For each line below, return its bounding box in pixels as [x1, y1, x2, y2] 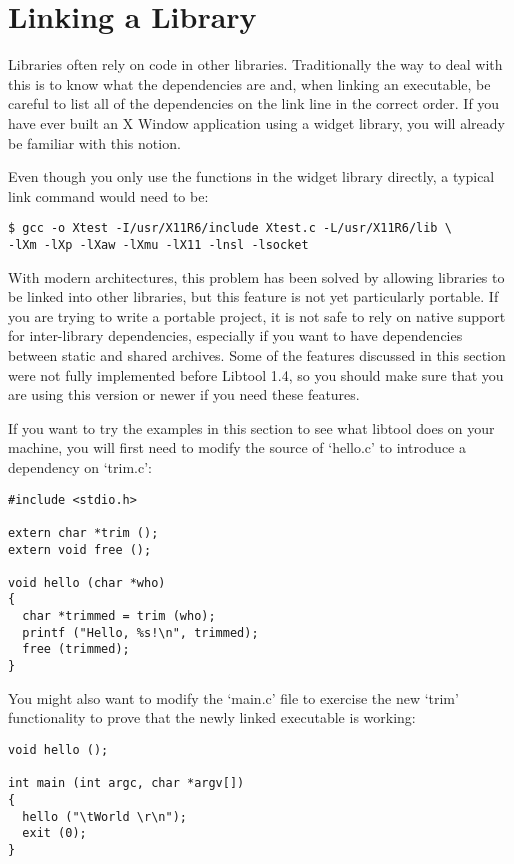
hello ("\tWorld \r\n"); [22, 809, 187, 824]
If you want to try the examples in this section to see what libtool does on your [8, 417, 495, 438]
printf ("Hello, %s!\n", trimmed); [22, 625, 259, 640]
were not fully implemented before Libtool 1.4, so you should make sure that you [8, 364, 504, 385]
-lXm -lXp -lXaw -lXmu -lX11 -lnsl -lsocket [8, 237, 309, 252]
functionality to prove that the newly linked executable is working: [8, 707, 416, 728]
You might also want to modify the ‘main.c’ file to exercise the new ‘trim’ [8, 687, 459, 708]
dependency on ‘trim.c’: [8, 456, 152, 477]
